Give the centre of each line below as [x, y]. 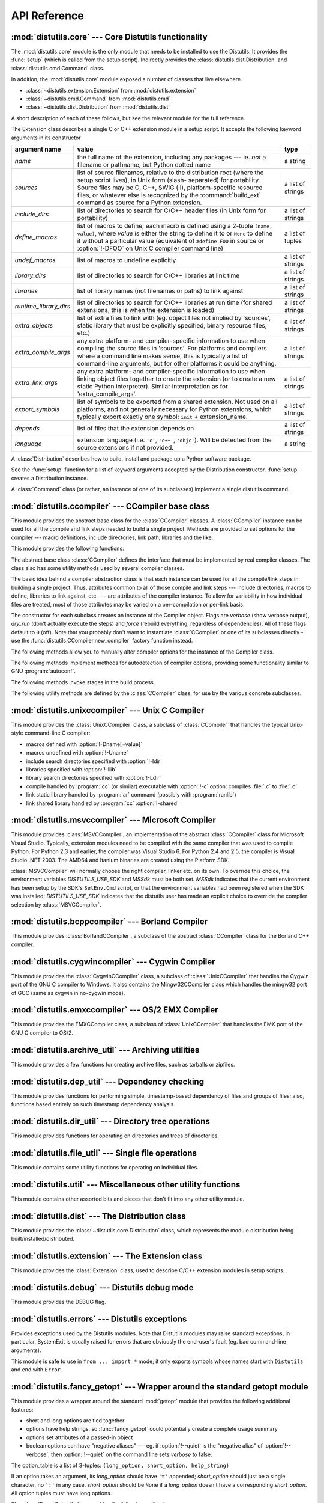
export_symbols [37, 409]
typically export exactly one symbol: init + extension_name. [163, 417]
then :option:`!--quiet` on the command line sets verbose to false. [132, 1454]
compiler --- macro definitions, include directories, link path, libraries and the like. [112, 537]
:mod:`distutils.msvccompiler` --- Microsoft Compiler [113, 820]
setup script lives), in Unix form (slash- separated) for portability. [169, 180]
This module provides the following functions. [67, 549]
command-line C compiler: [57, 733]
